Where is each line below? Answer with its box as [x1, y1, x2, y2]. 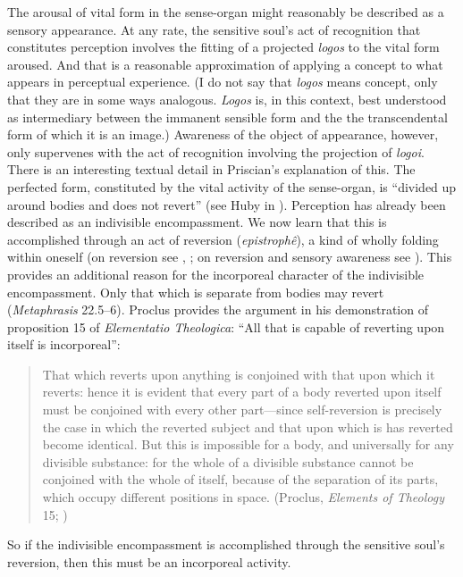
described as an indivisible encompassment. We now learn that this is [7, 213, 387, 231]
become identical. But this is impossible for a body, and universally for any [42, 435, 454, 454]
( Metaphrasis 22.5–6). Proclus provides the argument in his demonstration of [7, 300, 428, 319]
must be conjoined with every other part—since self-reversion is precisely [42, 400, 442, 419]
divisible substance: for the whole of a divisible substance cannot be [42, 452, 414, 471]
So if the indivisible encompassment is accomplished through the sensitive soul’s [7, 535, 445, 554]
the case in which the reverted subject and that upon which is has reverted [42, 417, 453, 436]
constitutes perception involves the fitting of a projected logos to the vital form [7, 38, 440, 56]
